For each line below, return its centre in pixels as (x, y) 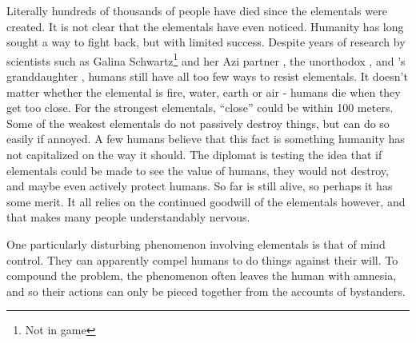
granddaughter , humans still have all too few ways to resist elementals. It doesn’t (207, 76)
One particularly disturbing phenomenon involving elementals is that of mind (196, 243)
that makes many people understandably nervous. (128, 217)
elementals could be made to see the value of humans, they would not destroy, (198, 170)
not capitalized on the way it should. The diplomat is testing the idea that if (194, 154)
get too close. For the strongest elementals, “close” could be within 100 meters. (200, 108)
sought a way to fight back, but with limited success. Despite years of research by (206, 42)
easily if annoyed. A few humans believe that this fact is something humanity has (206, 139)
